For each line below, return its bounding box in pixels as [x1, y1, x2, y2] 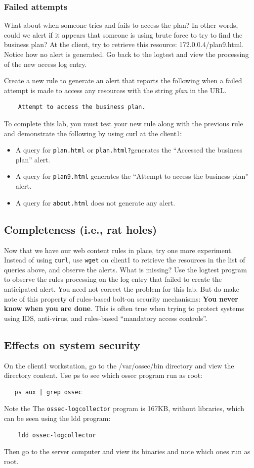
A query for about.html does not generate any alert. [15, 197, 175, 208]
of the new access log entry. [4, 58, 87, 69]
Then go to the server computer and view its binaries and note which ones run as [4, 446, 251, 457]
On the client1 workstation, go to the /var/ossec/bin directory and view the [4, 360, 234, 370]
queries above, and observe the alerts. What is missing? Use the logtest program [4, 264, 247, 274]
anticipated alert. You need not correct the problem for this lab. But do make [4, 283, 240, 294]
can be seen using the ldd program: [4, 413, 111, 423]
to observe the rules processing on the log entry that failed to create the [4, 274, 222, 284]
